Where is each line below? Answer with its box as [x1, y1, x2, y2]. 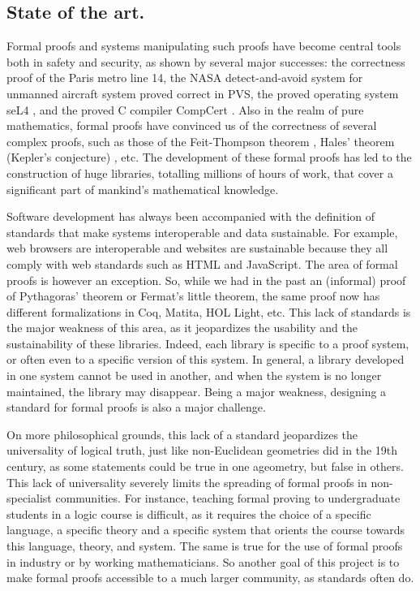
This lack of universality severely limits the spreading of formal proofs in [6, 473, 367, 490]
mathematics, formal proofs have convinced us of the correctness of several [6, 117, 377, 134]
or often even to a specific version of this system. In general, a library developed [6, 351, 405, 368]
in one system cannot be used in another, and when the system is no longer [6, 367, 382, 384]
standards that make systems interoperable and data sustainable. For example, [6, 223, 398, 240]
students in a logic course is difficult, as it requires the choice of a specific [6, 505, 371, 522]
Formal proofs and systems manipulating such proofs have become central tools [6, 37, 401, 54]
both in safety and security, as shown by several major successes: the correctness [6, 53, 405, 70]
